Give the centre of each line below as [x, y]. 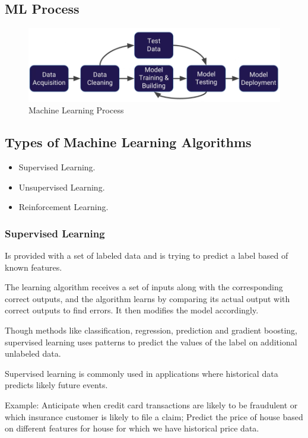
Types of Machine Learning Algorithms [128, 142]
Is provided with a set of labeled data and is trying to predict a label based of [147, 255]
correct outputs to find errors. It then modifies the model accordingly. [132, 310]
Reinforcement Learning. [63, 207]
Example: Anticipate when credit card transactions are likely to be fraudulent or [151, 404]
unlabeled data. [33, 353]
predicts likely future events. [56, 385]
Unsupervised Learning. [62, 187]
